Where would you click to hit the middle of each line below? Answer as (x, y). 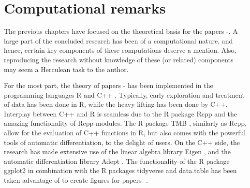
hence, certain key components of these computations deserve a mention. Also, (120, 50)
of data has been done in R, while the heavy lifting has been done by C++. (116, 104)
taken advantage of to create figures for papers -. (76, 180)
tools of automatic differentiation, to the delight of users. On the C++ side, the (122, 142)
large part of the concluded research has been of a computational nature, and (118, 40)
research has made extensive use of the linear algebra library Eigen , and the (117, 152)
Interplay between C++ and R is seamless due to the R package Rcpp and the (120, 113)
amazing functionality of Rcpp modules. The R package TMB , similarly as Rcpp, (125, 123)
